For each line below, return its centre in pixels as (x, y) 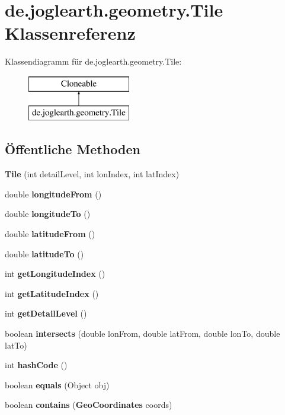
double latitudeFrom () (50, 234)
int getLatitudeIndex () (52, 293)
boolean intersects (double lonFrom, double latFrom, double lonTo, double (142, 333)
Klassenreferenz (70, 33)
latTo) (16, 345)
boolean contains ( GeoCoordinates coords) (89, 405)
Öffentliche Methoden (73, 149)
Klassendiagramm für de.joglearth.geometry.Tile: (93, 61)
